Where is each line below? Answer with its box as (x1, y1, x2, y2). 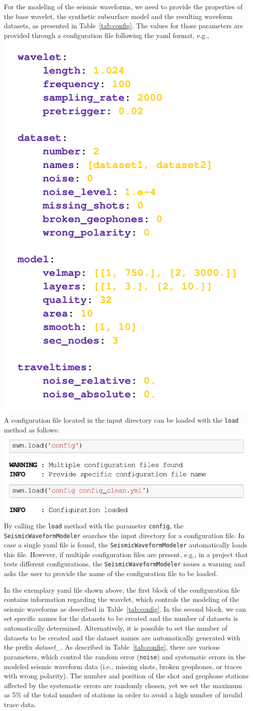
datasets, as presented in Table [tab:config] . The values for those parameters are (4, 20, 243, 31)
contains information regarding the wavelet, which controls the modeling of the (4, 594, 239, 604)
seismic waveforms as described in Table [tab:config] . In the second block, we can (4, 603, 246, 614)
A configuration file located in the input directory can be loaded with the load (4, 415, 239, 425)
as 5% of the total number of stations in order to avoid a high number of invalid (4, 690, 243, 700)
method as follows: (4, 424, 59, 434)
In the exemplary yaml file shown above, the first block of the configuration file (4, 584, 240, 595)
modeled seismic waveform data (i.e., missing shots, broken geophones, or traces (4, 661, 242, 671)
